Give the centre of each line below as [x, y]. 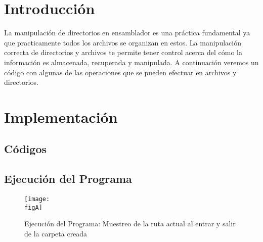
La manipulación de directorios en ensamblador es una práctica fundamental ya [127, 33]
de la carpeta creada [56, 233]
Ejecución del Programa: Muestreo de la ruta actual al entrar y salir [130, 224]
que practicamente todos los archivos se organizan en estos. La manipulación [123, 42]
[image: [37, 199]
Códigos [25, 149]
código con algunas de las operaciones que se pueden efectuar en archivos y [120, 72]
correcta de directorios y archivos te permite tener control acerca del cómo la [123, 52]
